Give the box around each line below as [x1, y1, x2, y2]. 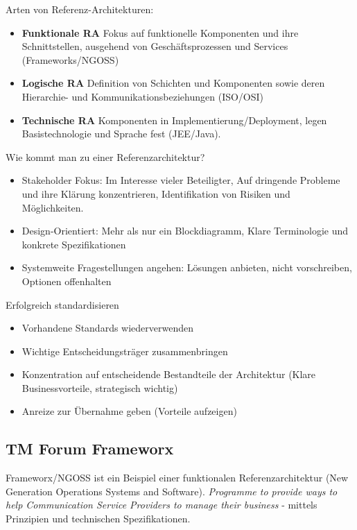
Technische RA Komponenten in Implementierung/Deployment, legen [21, 112, 327, 127]
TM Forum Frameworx [6, 438, 174, 459]
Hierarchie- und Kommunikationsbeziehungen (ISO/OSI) [21, 89, 264, 103]
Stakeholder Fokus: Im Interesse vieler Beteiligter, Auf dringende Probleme [21, 173, 340, 187]
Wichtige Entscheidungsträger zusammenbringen [21, 343, 228, 358]
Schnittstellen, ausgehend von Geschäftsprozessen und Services [21, 39, 288, 53]
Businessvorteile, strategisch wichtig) [21, 380, 178, 395]
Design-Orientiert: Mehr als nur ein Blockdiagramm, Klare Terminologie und [21, 223, 349, 238]
